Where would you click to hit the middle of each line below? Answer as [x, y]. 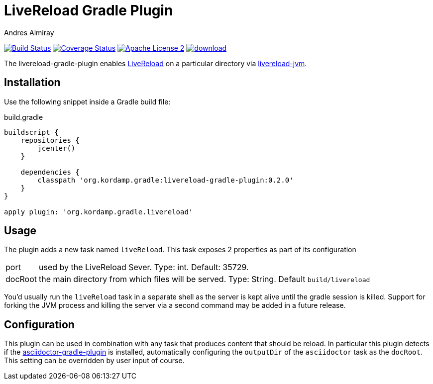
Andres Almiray [29, 32]
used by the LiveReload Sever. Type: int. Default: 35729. [144, 267]
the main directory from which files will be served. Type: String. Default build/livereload [205, 279]
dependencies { [50, 172]
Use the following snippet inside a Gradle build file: [87, 101]
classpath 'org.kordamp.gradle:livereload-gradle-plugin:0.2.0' [165, 180]
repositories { [50, 140]
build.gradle [24, 117]
